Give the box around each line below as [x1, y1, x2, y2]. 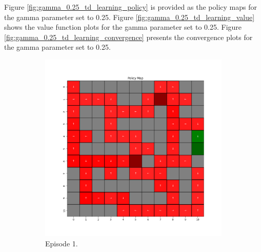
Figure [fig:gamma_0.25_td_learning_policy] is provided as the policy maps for [4, 2, 257, 12]
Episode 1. [45, 238, 78, 248]
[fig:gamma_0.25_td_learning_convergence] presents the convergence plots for [4, 31, 253, 42]
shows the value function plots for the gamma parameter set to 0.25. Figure [4, 22, 242, 32]
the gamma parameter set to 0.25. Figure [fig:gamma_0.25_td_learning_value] [4, 11, 255, 22]
